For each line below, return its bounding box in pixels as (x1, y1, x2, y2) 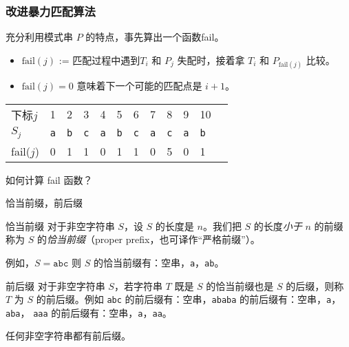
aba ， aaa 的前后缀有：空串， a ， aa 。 (6, 305, 172, 319)
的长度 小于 (253, 218, 302, 233)
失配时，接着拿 (177, 52, 245, 67)
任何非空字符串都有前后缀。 (6, 328, 131, 343)
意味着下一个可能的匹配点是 (76, 78, 202, 92)
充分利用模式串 (6, 30, 73, 44)
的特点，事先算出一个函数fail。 (85, 30, 224, 44)
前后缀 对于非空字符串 (6, 278, 105, 293)
